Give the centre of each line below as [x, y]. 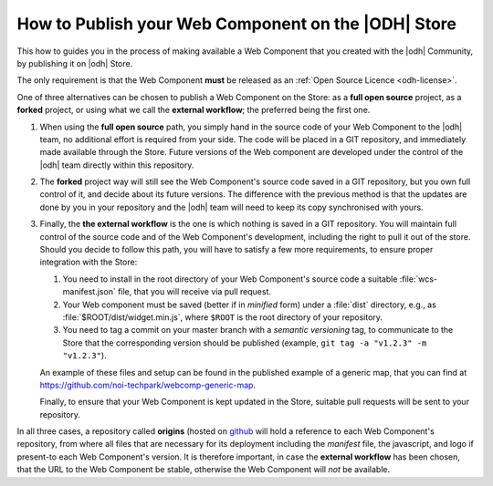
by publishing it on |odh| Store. [75, 63]
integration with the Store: [89, 262]
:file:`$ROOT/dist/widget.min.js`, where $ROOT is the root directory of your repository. [223, 317]
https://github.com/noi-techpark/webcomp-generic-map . [147, 385]
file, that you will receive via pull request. [194, 292]
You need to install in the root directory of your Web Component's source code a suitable [230, 279]
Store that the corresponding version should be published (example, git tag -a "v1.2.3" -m [245, 343]
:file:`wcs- [419, 279]
